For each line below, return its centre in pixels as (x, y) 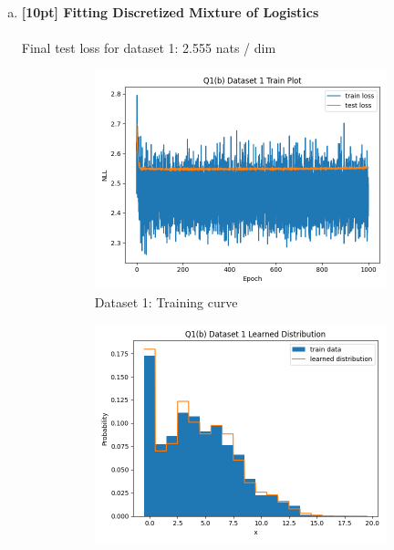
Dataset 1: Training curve (166, 301)
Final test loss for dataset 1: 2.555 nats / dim (149, 48)
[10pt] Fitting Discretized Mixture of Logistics (170, 12)
